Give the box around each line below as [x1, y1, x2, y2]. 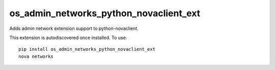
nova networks [18, 53, 53, 59]
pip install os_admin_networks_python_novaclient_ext [18, 46, 155, 52]
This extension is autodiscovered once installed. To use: [9, 34, 127, 41]
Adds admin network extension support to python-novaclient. [9, 25, 139, 31]
